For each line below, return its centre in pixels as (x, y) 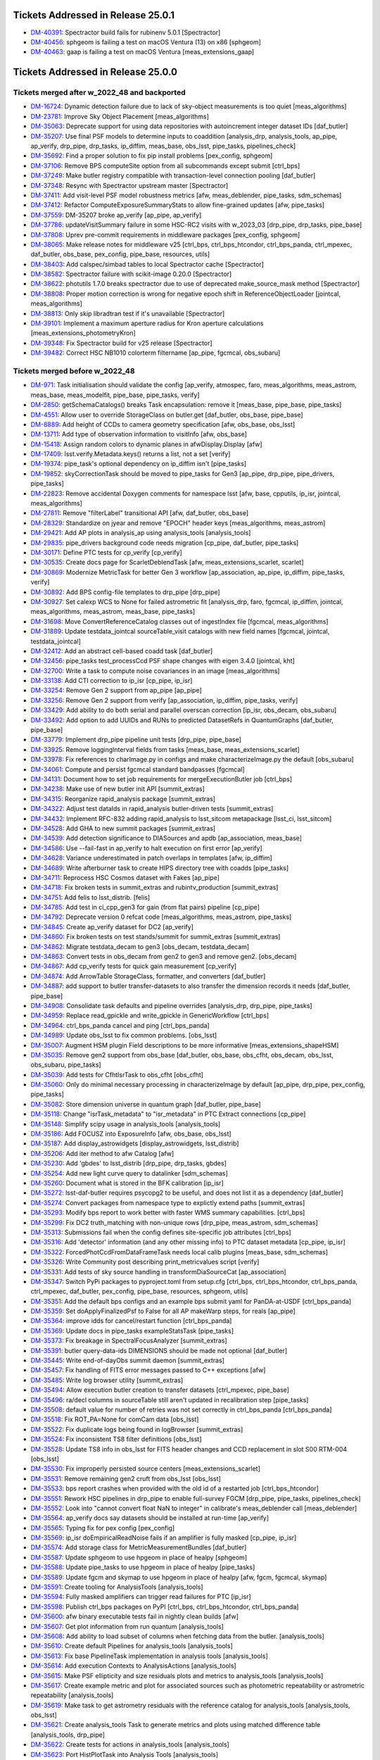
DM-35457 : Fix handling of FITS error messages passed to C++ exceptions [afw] (148, 1370)
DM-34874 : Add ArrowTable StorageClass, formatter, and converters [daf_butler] (148, 976)
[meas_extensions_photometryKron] (83, 333)
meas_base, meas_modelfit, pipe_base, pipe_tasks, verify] (115, 395)
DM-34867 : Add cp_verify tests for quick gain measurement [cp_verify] (134, 966)
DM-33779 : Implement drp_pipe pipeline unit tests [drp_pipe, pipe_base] (136, 740)
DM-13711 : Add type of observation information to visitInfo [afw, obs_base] (139, 434)
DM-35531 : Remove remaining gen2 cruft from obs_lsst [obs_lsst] (126, 1478)
